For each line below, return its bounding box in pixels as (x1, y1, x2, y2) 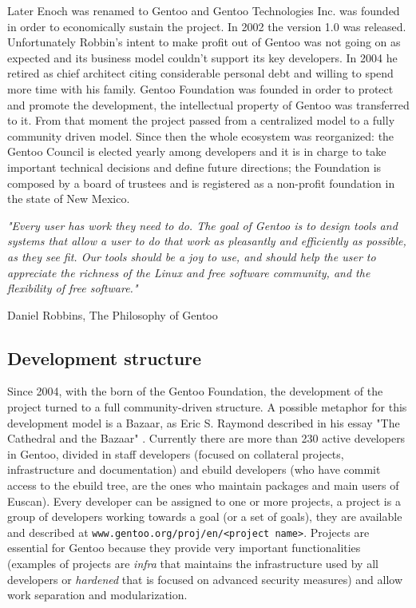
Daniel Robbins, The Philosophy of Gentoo (7, 306, 218, 323)
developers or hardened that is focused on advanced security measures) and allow (7, 570, 403, 587)
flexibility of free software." (7, 280, 138, 296)
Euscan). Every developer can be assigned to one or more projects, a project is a (7, 492, 401, 509)
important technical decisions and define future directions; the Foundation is (7, 158, 382, 175)
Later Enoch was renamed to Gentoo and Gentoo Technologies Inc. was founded (7, 2, 400, 18)
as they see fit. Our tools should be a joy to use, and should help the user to (7, 248, 376, 264)
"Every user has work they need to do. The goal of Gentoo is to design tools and (7, 217, 398, 233)
